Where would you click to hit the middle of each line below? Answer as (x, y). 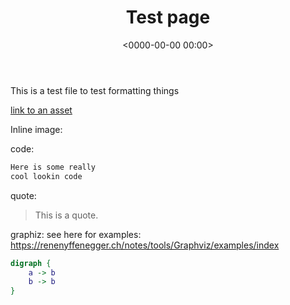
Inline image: (36, 129)
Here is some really (53, 167)
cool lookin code (46, 176)
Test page (168, 17)
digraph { (31, 263)
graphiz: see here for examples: (76, 234)
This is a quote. (66, 215)
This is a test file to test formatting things (95, 90)
